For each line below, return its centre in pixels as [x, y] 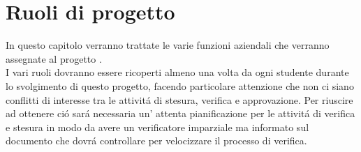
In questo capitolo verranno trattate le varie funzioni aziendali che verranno [168, 45]
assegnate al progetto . [54, 58]
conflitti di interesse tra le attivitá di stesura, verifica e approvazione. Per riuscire [179, 99]
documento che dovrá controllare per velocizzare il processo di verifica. [156, 140]
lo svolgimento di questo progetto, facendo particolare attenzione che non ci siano [180, 85]
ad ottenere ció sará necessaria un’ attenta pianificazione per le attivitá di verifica [180, 113]
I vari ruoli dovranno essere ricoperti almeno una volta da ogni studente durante [177, 72]
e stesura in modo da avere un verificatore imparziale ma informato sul [157, 127]
